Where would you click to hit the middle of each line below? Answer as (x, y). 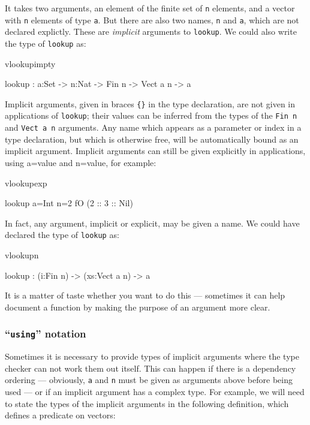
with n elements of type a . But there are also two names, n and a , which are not (152, 19)
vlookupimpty (30, 63)
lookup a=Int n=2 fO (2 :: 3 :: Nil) (69, 203)
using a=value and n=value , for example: (81, 162)
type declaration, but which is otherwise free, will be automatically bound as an (152, 139)
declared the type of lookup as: (62, 235)
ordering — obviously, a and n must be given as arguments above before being (149, 380)
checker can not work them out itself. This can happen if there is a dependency (151, 368)
